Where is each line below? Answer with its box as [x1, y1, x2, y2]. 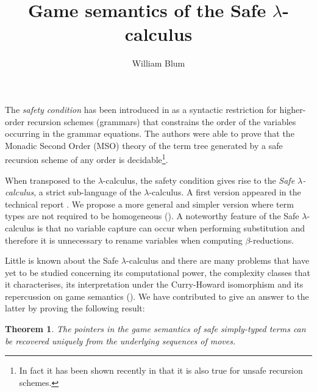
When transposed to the [5, 173, 95, 186]
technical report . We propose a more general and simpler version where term [5, 197, 294, 210]
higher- [279, 103, 306, 115]
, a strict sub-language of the [34, 186, 141, 198]
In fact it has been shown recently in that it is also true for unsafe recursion [19, 364, 303, 377]
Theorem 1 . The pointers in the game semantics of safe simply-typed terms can [5, 322, 306, 335]
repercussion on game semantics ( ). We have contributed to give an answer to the [5, 289, 309, 302]
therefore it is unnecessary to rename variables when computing [5, 233, 243, 246]
